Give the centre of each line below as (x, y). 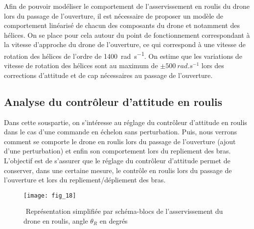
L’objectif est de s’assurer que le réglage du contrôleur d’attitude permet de (117, 160)
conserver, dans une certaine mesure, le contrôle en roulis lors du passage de (118, 170)
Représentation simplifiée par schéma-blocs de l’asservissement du (124, 211)
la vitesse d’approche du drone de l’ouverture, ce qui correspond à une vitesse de (125, 44)
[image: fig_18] (50, 195)
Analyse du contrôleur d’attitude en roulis (113, 101)
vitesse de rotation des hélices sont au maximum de (81, 65)
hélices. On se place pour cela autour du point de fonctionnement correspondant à (127, 35)
